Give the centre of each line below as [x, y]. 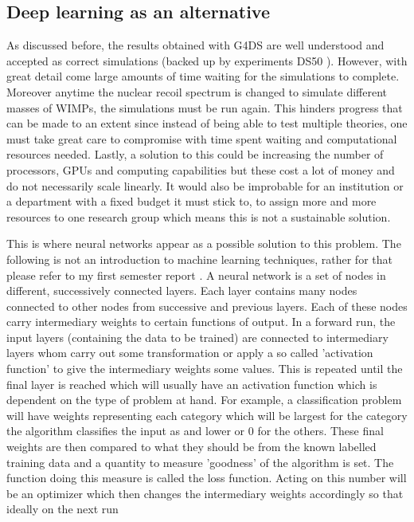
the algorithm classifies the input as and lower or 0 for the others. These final [195, 431]
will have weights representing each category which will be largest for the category [207, 415]
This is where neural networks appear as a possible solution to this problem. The [204, 243]
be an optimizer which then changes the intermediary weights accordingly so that [205, 493]
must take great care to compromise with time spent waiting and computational [202, 138]
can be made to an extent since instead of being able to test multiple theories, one [207, 123]
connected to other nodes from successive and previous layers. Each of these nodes [207, 306]
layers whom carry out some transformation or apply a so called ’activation [190, 353]
